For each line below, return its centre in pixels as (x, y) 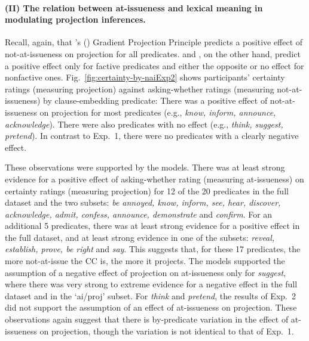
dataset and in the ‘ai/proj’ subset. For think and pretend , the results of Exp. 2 (150, 295)
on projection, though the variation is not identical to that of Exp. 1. (167, 331)
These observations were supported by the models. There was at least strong (145, 167)
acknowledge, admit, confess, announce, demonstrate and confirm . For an (139, 214)
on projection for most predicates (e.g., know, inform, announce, (158, 112)
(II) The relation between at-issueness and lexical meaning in (134, 7)
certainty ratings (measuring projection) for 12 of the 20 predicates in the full (147, 190)
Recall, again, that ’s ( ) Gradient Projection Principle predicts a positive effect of (154, 42)
